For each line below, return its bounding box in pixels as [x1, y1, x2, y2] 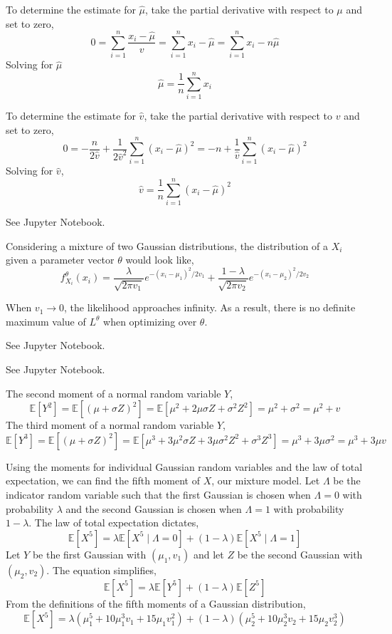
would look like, [125, 252, 194, 267]
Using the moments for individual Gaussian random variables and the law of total [6, 459, 363, 474]
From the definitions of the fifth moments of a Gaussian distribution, [6, 596, 306, 610]
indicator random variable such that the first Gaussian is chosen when [6, 487, 311, 502]
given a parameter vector [6, 252, 115, 267]
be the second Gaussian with [237, 546, 363, 561]
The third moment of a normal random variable [6, 417, 214, 432]
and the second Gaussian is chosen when [65, 501, 242, 516]
